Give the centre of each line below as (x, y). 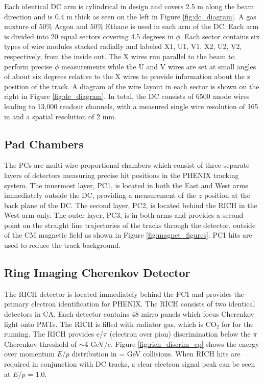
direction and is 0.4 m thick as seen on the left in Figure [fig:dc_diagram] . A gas (130, 16)
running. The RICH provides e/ (54, 334)
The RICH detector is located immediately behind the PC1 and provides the (124, 293)
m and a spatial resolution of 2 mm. (60, 116)
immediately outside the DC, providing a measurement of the (100, 195)
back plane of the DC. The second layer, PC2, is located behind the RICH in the (131, 205)
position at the (227, 195)
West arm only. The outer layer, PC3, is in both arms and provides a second (124, 215)
